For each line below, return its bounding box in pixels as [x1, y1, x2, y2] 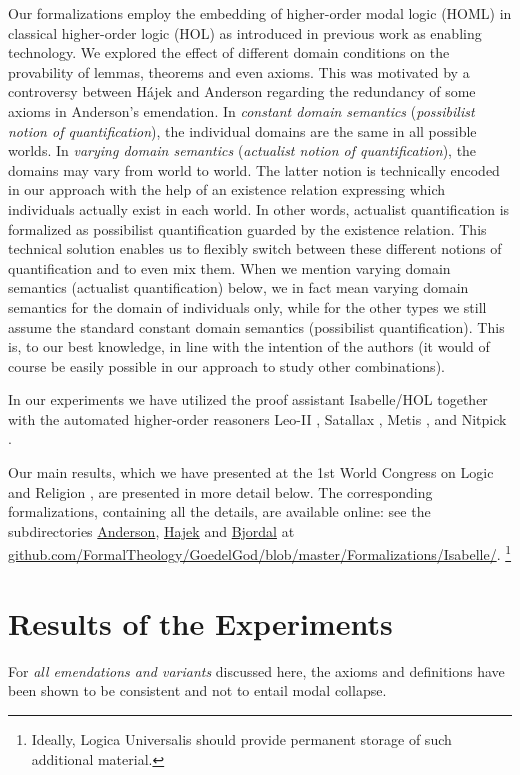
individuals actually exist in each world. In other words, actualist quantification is [8, 198, 510, 219]
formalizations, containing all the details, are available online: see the [8, 501, 431, 522]
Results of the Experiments [8, 602, 393, 643]
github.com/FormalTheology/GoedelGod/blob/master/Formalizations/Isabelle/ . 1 [8, 541, 512, 565]
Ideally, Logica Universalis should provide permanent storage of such [31, 729, 452, 749]
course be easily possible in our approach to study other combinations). [8, 355, 445, 376]
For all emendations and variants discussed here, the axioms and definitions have [8, 660, 505, 681]
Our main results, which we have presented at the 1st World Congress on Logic [8, 462, 494, 483]
